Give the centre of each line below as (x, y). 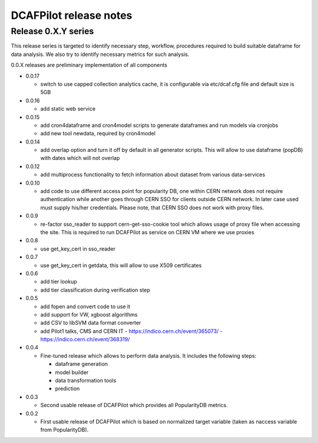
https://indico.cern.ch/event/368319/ (85, 339)
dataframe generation (82, 364)
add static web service (68, 109)
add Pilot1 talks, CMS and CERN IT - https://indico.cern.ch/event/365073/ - (132, 331)
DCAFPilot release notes (72, 15)
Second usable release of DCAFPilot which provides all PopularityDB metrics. (134, 405)
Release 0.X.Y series (52, 31)
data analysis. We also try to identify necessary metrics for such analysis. (100, 54)
